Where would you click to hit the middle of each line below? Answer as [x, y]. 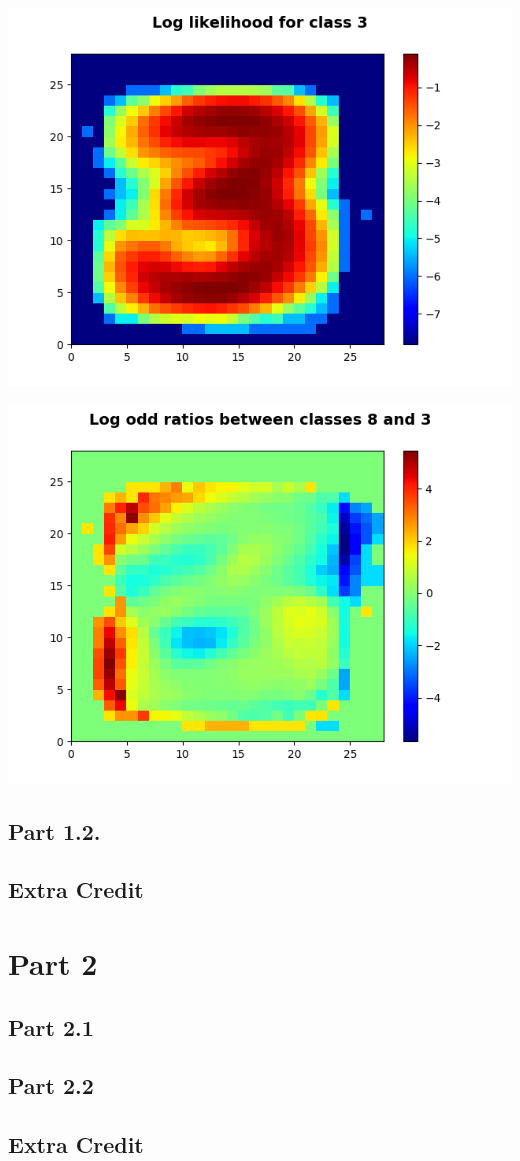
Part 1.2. [54, 830]
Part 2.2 [51, 1085]
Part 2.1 [51, 1026]
